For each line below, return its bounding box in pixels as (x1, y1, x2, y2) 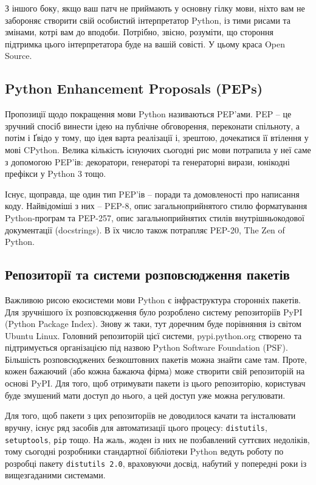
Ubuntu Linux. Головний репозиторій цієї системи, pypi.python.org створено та (5, 329, 302, 342)
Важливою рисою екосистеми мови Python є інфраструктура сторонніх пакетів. (5, 293, 301, 306)
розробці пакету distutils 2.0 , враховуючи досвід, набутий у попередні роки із (5, 456, 307, 469)
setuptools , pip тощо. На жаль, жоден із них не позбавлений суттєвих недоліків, (5, 433, 310, 445)
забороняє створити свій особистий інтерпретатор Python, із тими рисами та (5, 13, 291, 26)
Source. (5, 49, 32, 62)
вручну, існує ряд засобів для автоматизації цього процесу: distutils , (5, 421, 267, 433)
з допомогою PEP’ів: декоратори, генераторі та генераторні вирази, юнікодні (5, 155, 290, 168)
